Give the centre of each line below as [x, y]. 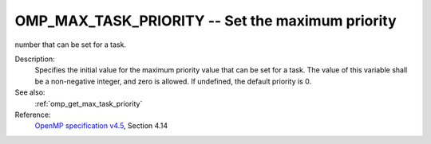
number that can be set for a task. [71, 45]
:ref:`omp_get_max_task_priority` [89, 103]
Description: [35, 59]
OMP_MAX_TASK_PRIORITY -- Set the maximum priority [206, 21]
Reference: [33, 115]
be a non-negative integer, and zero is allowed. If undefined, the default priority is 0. [173, 81]
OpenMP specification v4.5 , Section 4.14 [101, 126]
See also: [30, 92]
